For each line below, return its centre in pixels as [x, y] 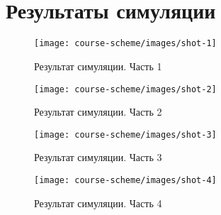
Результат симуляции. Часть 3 [98, 157]
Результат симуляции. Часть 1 [98, 66]
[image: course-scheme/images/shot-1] [125, 44]
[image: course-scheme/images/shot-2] [125, 89]
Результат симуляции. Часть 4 [98, 203]
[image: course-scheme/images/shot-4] [125, 181]
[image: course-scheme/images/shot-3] [125, 134]
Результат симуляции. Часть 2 [98, 112]
